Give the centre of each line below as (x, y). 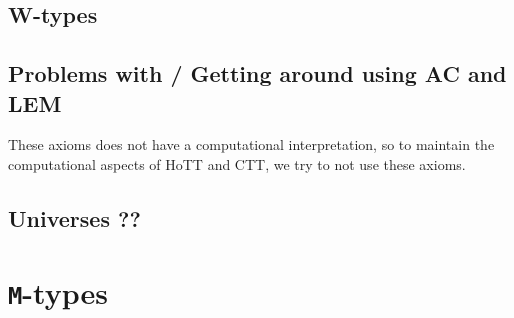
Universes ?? (74, 217)
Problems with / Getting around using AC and (257, 73)
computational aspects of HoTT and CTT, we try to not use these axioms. (237, 163)
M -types (58, 291)
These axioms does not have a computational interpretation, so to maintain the (251, 144)
